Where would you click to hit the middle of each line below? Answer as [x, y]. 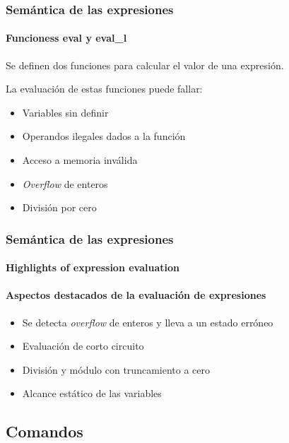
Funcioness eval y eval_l [66, 38]
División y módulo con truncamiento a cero [116, 369]
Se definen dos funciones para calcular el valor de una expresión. [145, 65]
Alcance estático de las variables [92, 393]
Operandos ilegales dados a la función [104, 136]
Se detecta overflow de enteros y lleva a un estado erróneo [148, 322]
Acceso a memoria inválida [80, 160]
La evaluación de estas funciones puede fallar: [104, 89]
